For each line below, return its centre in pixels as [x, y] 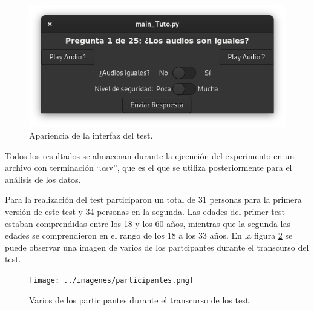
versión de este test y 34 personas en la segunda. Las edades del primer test [145, 212]
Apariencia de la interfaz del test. [91, 135]
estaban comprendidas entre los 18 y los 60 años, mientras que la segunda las [148, 223]
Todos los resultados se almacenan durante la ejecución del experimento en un [150, 155]
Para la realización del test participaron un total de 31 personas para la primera [153, 200]
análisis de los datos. [43, 179]
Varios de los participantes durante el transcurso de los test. [140, 299]
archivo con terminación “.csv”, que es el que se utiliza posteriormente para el [149, 167]
